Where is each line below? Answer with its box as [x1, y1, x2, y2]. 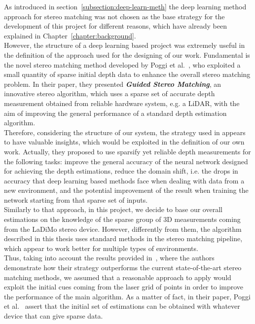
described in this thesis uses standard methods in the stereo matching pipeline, [4, 233, 243, 244]
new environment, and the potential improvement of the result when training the [4, 185, 249, 195]
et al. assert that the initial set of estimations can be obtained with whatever [4, 301, 240, 311]
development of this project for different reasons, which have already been [4, 21, 227, 31]
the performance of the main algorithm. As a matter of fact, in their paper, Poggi [4, 291, 251, 301]
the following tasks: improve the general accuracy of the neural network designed [4, 156, 248, 166]
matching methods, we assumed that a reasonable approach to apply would [4, 272, 231, 282]
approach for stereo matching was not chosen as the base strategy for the [4, 11, 225, 21]
